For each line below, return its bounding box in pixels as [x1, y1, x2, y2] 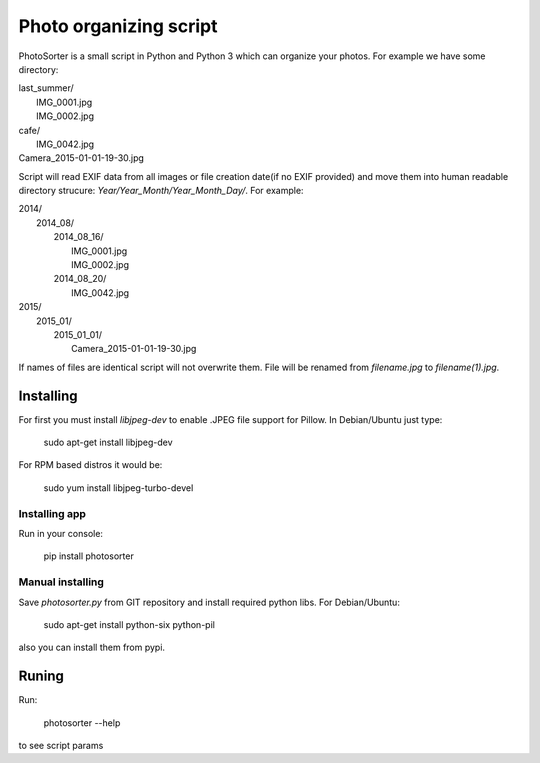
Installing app [18, 506, 87, 520]
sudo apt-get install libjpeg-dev [43, 436, 174, 449]
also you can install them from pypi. [18, 641, 165, 654]
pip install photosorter [43, 550, 134, 562]
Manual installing [18, 575, 105, 589]
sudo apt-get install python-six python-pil [43, 618, 215, 630]
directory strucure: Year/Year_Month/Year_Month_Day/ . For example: [18, 185, 304, 197]
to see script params [18, 739, 104, 751]
